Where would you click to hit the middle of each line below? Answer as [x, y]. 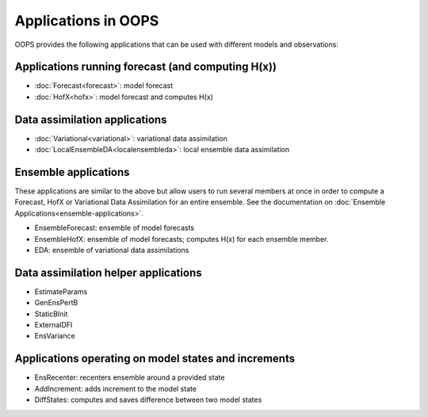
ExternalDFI [53, 325]
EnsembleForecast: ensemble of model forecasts [114, 228]
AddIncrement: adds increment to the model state [116, 388]
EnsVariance [55, 336]
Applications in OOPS [87, 21]
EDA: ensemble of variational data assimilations [112, 250]
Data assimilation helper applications [108, 272]
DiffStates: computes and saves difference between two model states [148, 400]
